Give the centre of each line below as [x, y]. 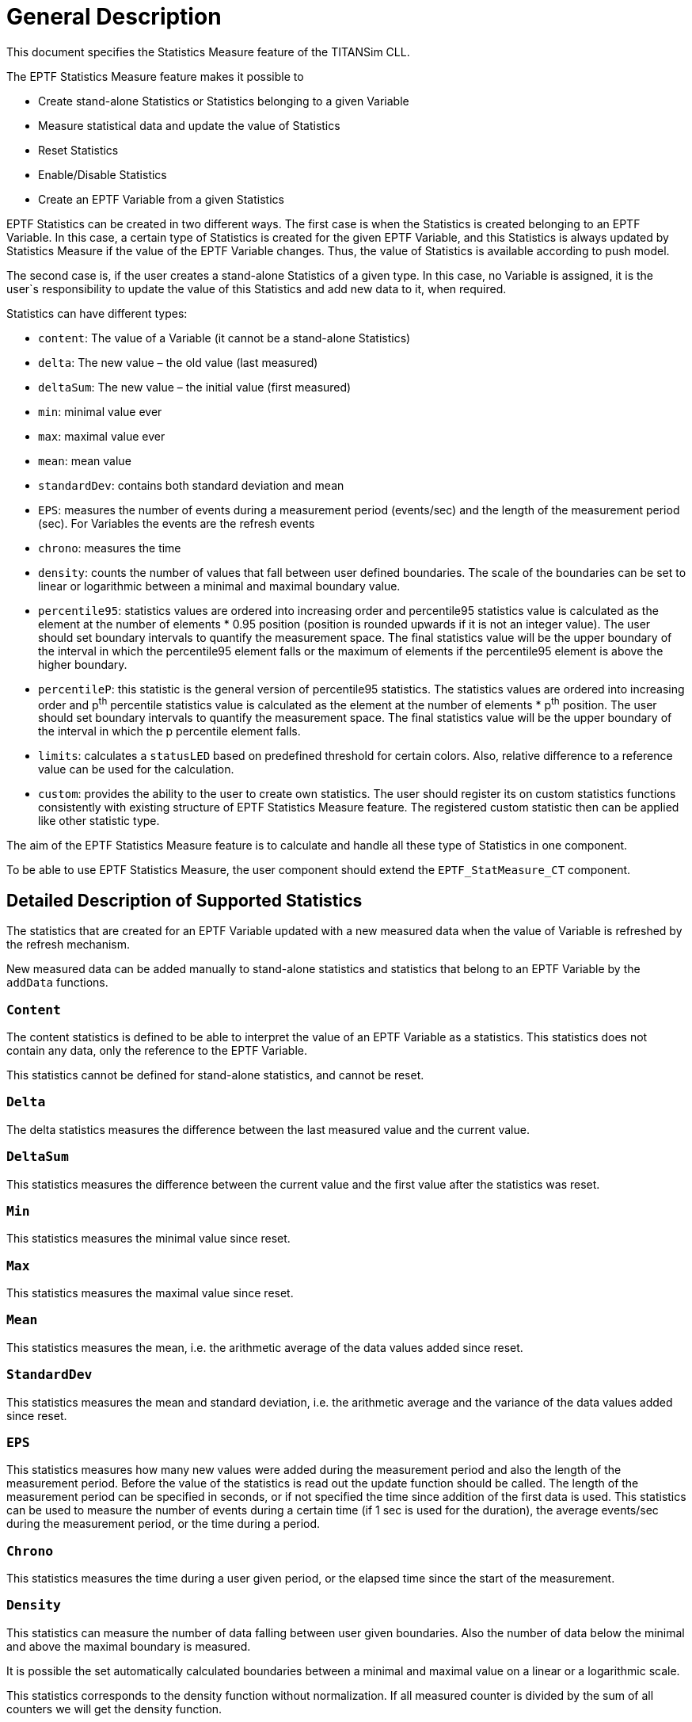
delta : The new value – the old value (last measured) [178, 362]
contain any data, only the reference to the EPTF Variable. [157, 1050]
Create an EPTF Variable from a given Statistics [161, 199]
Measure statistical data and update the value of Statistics [189, 125]
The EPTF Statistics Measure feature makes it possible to [155, 76]
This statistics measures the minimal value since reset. [148, 1239]
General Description [114, 17]
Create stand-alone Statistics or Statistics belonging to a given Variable [224, 101]
